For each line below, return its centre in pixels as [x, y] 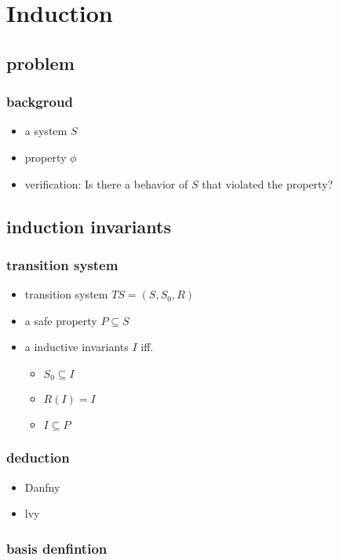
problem [40, 62]
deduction [38, 458]
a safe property [61, 320]
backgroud [40, 102]
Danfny [42, 487]
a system [46, 131]
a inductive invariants [77, 347]
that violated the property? [268, 183]
